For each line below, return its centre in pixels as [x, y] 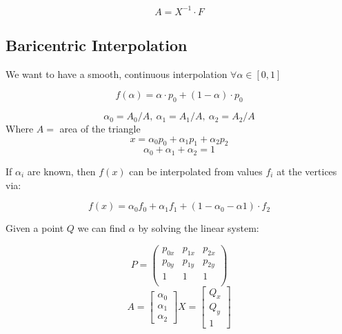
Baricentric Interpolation [97, 45]
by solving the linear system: [199, 228]
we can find [102, 228]
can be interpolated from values [196, 171]
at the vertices [307, 171]
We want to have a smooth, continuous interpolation [117, 73]
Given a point [35, 228]
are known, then [61, 171]
